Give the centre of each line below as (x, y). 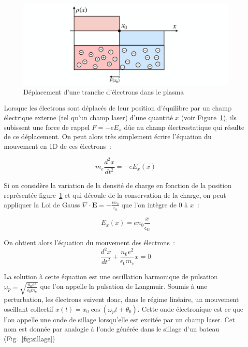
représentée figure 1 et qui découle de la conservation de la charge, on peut (115, 195)
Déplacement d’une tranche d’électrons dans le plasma (104, 91)
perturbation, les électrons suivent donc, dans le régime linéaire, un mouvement (122, 299)
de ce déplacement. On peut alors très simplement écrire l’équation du (108, 136)
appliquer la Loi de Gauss (42, 204)
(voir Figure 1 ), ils (209, 118)
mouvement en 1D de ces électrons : (58, 146)
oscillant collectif (29, 308)
